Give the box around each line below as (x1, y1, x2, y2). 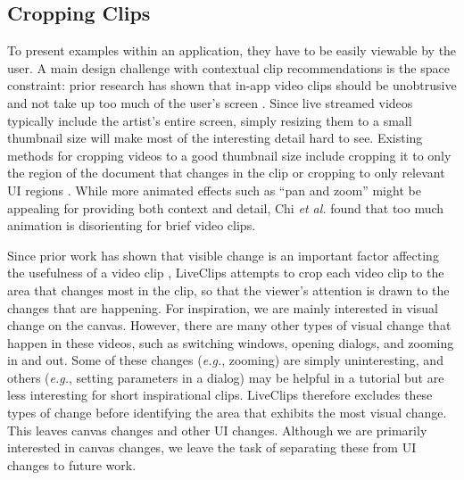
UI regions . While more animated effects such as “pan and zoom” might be (7, 180, 421, 199)
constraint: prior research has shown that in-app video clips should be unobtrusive (7, 76, 457, 95)
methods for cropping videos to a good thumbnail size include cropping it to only (7, 145, 452, 164)
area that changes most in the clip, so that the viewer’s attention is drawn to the (7, 280, 450, 299)
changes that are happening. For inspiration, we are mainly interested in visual (7, 298, 438, 317)
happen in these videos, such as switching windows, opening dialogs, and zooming (7, 333, 454, 352)
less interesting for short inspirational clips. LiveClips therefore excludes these (7, 385, 433, 404)
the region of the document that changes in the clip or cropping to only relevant (7, 163, 445, 182)
